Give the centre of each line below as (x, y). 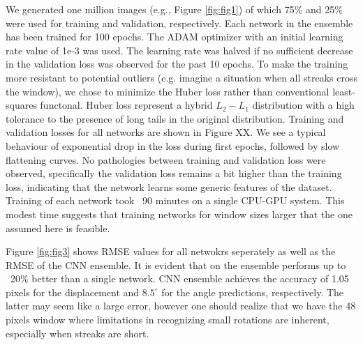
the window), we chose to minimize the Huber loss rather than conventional (168, 91)
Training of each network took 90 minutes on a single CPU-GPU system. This (175, 200)
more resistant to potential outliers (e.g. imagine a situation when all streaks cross (181, 77)
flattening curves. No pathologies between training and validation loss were (166, 159)
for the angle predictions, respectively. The (253, 292)
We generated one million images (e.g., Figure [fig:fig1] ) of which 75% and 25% (174, 9)
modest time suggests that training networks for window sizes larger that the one (179, 214)
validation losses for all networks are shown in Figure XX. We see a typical (166, 132)
